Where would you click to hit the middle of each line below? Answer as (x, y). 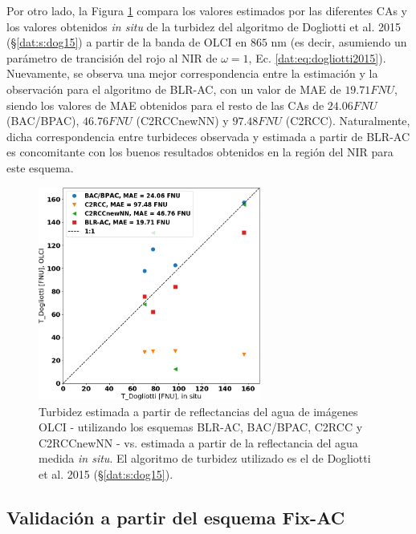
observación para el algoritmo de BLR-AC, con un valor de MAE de (174, 89)
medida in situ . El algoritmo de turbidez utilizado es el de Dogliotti (205, 458)
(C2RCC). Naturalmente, (348, 121)
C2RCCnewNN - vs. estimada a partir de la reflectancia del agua (198, 442)
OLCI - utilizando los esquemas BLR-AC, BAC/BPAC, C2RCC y (201, 427)
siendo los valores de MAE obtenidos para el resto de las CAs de (165, 105)
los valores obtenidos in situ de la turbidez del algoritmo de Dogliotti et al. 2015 (204, 26)
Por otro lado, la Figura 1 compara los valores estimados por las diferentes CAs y (207, 10)
